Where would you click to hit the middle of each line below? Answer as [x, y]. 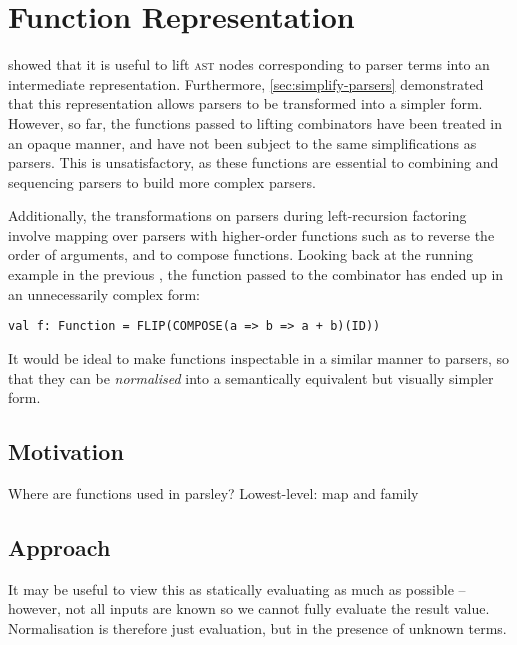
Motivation [66, 451]
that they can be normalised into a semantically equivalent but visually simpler [251, 377]
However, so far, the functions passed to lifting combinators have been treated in [255, 122]
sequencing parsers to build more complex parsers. [162, 181]
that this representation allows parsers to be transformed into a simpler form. [245, 103]
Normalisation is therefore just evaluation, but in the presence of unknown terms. [257, 627]
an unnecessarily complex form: [104, 293]
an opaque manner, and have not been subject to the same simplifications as [242, 142]
